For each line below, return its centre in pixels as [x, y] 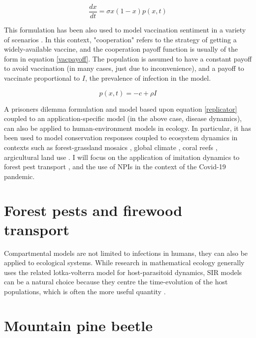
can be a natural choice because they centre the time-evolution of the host [116, 282]
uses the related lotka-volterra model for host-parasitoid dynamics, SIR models [123, 272]
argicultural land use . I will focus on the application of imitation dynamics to [122, 157]
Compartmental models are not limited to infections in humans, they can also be [126, 253]
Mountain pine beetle [78, 325]
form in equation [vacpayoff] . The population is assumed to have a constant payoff [128, 58]
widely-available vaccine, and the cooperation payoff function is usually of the [121, 49]
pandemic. [19, 176]
